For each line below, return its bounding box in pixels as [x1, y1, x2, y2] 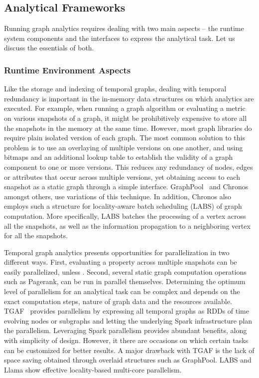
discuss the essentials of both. [4, 42, 94, 53]
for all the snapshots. [4, 230, 68, 241]
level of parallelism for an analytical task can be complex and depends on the [4, 286, 240, 297]
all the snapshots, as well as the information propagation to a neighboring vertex [4, 220, 251, 231]
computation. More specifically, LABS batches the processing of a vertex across [4, 210, 246, 221]
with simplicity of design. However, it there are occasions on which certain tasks [4, 335, 249, 346]
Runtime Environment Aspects [4, 63, 131, 76]
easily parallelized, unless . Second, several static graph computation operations [4, 266, 247, 277]
